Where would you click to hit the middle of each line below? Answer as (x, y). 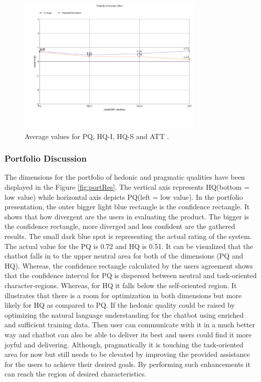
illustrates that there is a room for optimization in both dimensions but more (123, 295)
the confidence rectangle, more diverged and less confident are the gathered (120, 226)
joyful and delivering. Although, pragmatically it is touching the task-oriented (124, 344)
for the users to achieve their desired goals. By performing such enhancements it (127, 364)
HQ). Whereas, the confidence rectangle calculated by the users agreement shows (129, 265)
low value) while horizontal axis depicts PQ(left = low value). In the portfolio (124, 197)
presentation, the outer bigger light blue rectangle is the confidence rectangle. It (127, 207)
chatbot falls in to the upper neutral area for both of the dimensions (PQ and (124, 256)
